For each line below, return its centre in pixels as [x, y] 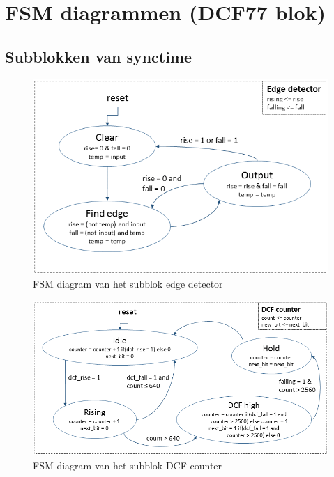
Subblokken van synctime [99, 56]
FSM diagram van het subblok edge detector [128, 284]
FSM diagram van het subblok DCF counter [128, 465]
